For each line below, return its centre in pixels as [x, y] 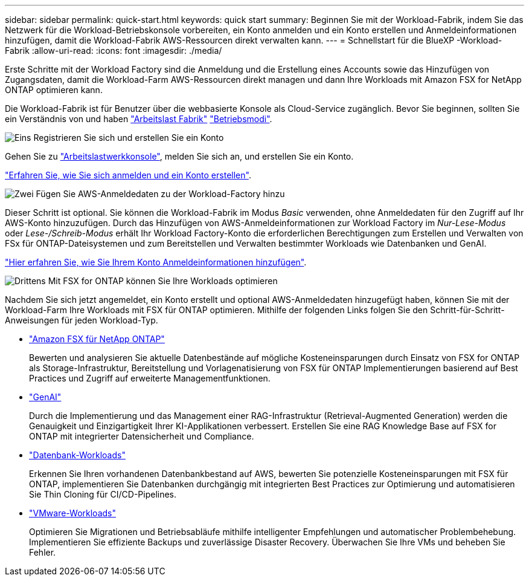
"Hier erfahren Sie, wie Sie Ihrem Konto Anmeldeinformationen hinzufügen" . [156, 262]
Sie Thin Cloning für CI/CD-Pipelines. [103, 494]
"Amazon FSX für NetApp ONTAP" [97, 339]
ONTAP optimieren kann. [54, 90]
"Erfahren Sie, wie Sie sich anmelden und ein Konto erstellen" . [128, 175]
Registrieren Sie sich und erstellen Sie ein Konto [129, 138]
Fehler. [43, 552]
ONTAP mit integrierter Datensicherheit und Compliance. [142, 436]
